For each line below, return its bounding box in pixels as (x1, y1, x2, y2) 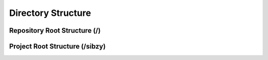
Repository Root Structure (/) (9, 26, 101, 35)
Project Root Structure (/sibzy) (9, 42, 106, 51)
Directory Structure (9, 7, 91, 18)
